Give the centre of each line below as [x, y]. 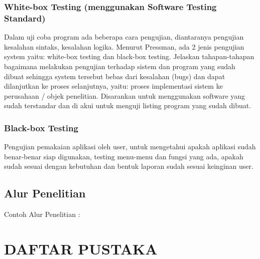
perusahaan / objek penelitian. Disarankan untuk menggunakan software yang [125, 95]
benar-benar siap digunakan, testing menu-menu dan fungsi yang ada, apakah [124, 156]
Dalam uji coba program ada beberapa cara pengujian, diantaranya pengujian [124, 37]
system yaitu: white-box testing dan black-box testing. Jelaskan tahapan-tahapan [129, 56]
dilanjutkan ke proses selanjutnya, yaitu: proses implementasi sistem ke [113, 86]
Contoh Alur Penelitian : [42, 214]
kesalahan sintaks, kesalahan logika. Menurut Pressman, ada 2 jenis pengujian [124, 46]
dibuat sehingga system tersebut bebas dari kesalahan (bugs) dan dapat [115, 76]
